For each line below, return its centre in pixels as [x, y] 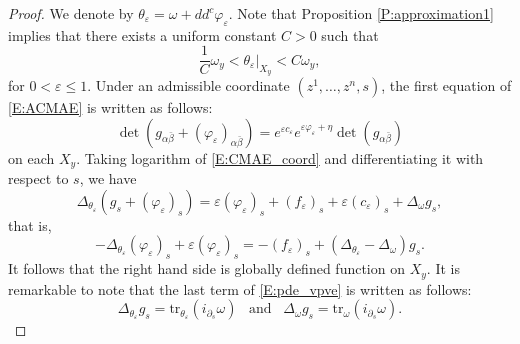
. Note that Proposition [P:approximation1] [361, 13]
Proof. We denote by [71, 13]
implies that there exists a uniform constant [142, 34]
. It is [443, 268]
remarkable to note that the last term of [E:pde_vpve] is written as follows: [240, 288]
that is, [30, 224]
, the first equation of [446, 85]
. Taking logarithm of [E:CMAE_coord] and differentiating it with [280, 157]
